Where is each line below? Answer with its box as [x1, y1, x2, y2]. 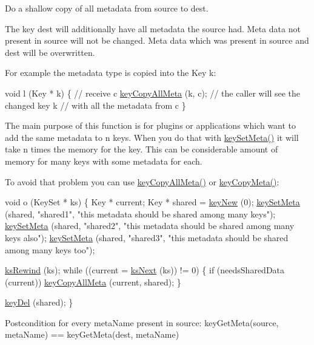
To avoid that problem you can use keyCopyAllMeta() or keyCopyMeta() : [5, 175, 279, 188]
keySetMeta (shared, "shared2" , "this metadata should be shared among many [5, 219, 295, 232]
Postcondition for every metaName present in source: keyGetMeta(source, [5, 316, 279, 329]
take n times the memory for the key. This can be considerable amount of [5, 143, 278, 155]
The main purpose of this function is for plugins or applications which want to [5, 119, 296, 132]
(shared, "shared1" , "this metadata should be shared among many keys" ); [5, 207, 276, 220]
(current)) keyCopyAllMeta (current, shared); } [5, 275, 181, 288]
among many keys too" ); [5, 243, 95, 256]
